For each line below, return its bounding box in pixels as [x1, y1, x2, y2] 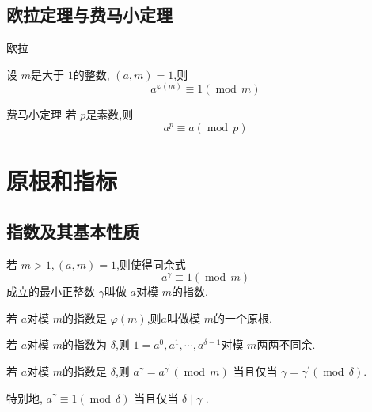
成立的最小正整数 [6, 283, 95, 300]
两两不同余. [256, 336, 316, 353]
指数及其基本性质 [6, 218, 139, 243]
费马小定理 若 [6, 106, 77, 123]
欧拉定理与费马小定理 [6, 2, 173, 27]
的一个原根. [213, 309, 272, 326]
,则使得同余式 [116, 255, 186, 272]
